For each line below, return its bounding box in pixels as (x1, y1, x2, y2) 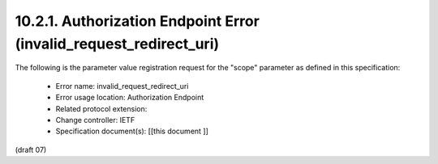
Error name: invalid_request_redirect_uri (55, 81, 189, 90)
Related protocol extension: (55, 103, 148, 113)
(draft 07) (15, 145, 47, 154)
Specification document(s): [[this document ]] (55, 126, 208, 137)
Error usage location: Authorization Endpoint (55, 93, 204, 103)
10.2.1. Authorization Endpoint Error (15, 12, 260, 30)
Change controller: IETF (55, 115, 135, 124)
